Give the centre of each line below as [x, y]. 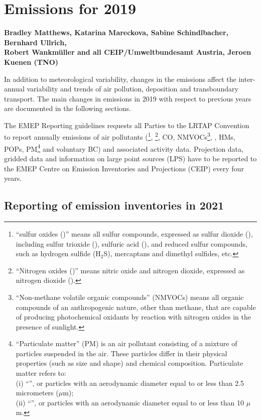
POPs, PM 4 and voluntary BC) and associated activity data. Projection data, [124, 148]
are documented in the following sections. [68, 108]
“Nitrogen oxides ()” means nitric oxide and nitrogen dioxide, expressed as [130, 270]
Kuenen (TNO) [31, 62]
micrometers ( [37, 393]
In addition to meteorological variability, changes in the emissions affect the [120, 79]
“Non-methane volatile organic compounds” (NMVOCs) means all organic [130, 297]
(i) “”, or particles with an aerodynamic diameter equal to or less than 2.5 [130, 383]
